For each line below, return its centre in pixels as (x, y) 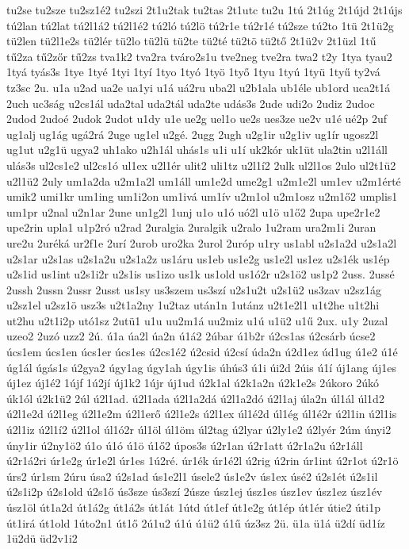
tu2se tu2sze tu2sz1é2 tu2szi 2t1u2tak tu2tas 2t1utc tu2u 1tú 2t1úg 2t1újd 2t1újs (204, 10)
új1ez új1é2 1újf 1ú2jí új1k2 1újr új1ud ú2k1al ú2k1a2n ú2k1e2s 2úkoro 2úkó (193, 383)
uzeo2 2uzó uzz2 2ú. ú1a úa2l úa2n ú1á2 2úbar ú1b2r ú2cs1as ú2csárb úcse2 (191, 336)
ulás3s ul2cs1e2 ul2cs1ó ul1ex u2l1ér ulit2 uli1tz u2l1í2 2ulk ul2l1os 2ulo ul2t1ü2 (201, 165)
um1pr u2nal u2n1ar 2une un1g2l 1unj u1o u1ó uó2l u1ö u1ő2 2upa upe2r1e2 (193, 211)
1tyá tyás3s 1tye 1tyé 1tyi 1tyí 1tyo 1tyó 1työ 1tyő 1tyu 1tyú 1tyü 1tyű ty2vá (193, 72)
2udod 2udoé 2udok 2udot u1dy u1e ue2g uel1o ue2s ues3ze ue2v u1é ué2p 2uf (197, 119)
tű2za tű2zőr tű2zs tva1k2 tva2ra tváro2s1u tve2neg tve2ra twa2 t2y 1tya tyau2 (199, 56)
